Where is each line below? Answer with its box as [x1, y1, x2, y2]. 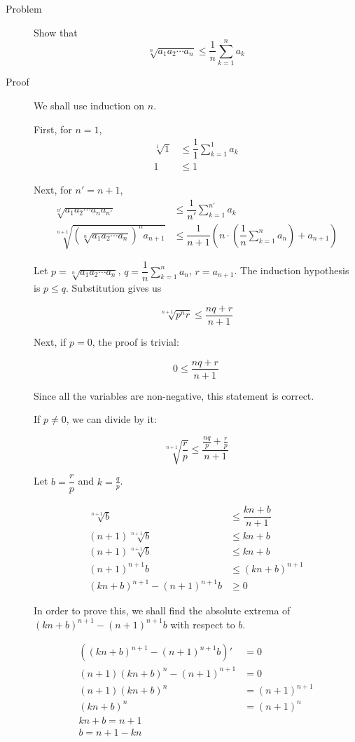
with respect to [170, 616, 235, 631]
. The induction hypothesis [234, 263, 349, 278]
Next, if [34, 334, 67, 349]
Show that [34, 25, 78, 39]
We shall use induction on [34, 97, 145, 112]
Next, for [34, 182, 72, 197]
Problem [6, 1, 42, 15]
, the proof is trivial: [92, 334, 179, 349]
